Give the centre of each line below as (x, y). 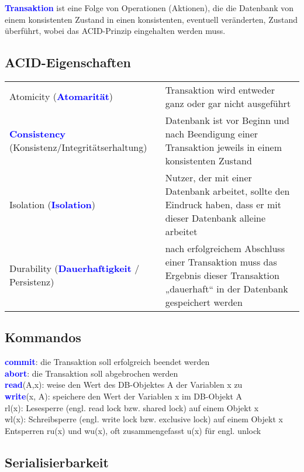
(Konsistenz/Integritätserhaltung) (78, 147)
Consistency (38, 133)
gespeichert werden (204, 302)
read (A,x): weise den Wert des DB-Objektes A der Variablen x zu (124, 385)
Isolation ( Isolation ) (53, 204)
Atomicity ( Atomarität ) (61, 97)
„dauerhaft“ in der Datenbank (227, 288)
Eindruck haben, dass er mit (223, 204)
